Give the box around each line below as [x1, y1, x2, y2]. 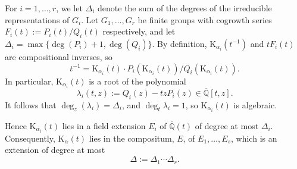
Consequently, [5, 132, 55, 144]
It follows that [5, 98, 57, 111]
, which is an [231, 132, 277, 144]
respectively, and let [102, 25, 176, 37]
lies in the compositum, [89, 132, 174, 144]
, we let [56, 2, 83, 14]
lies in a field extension [62, 119, 146, 132]
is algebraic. [233, 98, 277, 111]
